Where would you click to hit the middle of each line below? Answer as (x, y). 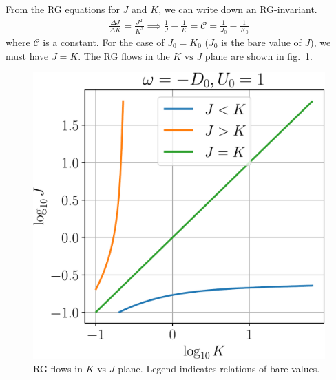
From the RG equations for (63, 9)
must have (27, 55)
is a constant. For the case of (104, 42)
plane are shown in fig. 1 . (259, 55)
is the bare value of (261, 42)
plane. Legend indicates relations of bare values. (219, 369)
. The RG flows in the (124, 55)
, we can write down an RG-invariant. (238, 9)
